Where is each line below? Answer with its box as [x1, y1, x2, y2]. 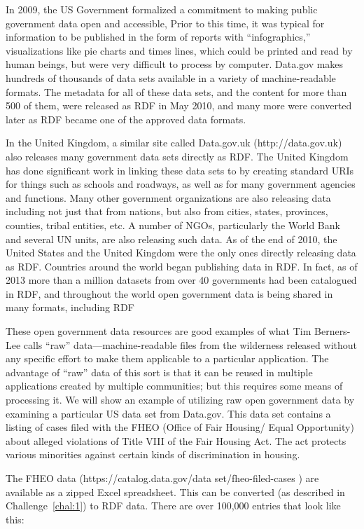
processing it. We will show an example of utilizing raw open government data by [6, 392, 355, 407]
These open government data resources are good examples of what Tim [6, 324, 311, 338]
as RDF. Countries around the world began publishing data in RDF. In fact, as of [6, 259, 358, 273]
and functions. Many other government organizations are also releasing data [6, 190, 331, 205]
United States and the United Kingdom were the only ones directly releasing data [6, 245, 356, 260]
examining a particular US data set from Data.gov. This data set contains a [6, 406, 331, 420]
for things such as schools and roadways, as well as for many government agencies [6, 177, 356, 191]
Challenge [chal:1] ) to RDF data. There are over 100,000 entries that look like [6, 498, 341, 513]
